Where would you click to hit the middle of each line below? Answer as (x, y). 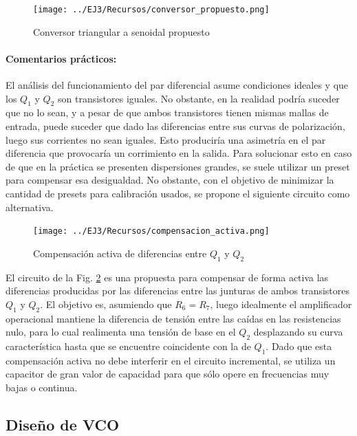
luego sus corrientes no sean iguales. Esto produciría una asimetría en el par (166, 139)
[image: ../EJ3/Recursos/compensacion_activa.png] (151, 231)
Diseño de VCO (63, 424)
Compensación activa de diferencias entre (120, 253)
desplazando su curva (298, 332)
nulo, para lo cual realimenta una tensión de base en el (121, 332)
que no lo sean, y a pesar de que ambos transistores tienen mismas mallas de (167, 112)
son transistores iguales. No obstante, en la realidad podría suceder (198, 98)
